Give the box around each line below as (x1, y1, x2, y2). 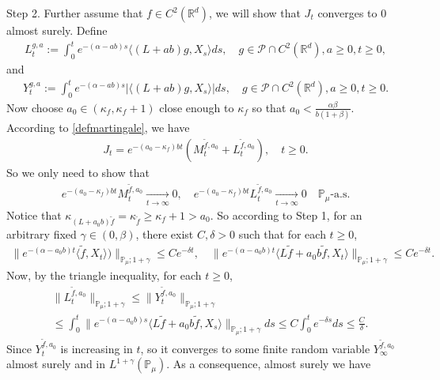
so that (252, 99, 286, 115)
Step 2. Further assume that (6, 5, 143, 21)
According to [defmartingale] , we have (6, 119, 190, 136)
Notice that (6, 206, 62, 223)
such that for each (238, 226, 326, 243)
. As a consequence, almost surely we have (166, 356, 371, 372)
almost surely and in (6, 356, 106, 372)
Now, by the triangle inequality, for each (6, 267, 202, 284)
